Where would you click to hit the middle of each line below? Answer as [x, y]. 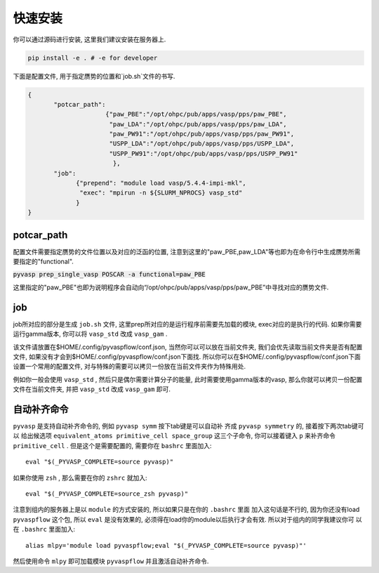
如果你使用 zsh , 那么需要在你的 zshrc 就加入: [80, 477]
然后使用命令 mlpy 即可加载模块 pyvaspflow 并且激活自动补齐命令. [111, 561]
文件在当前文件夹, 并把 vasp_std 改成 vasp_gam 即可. [92, 389]
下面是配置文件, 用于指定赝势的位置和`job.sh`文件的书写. [94, 76]
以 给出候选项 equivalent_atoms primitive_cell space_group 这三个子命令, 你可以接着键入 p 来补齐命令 [174, 436]
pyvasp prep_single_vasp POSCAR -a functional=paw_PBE [109, 275]
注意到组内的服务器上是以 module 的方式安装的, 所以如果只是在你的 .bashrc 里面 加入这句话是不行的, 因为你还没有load [186, 510]
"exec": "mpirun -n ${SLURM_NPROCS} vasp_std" [161, 193]
